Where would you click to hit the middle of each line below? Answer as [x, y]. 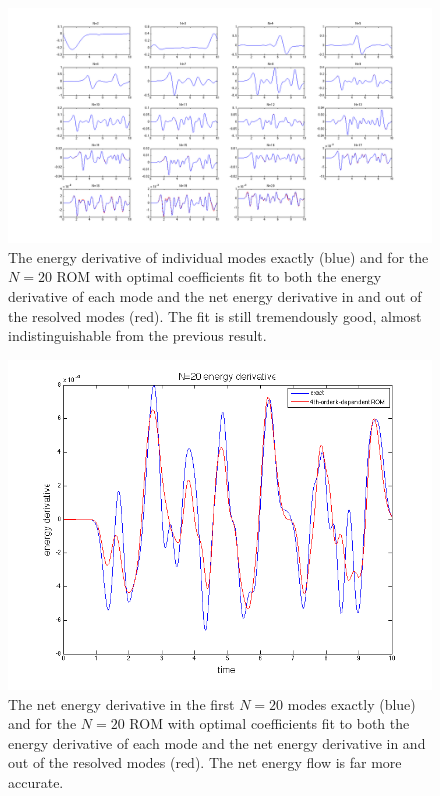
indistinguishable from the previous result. [137, 335]
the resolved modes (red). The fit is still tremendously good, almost [215, 315]
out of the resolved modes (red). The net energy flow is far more [205, 762]
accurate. [36, 781]
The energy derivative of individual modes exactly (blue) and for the [218, 256]
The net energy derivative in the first [121, 703]
